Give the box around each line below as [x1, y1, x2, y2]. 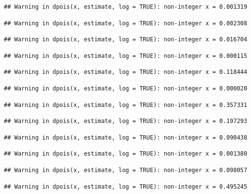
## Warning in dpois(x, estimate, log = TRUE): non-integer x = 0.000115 [4, 52, 248, 59]
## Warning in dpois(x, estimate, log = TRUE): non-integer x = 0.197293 [4, 118, 248, 125]
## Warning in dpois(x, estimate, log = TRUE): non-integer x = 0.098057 [4, 166, 248, 174]
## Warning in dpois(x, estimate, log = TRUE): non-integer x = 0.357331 [4, 101, 248, 108]
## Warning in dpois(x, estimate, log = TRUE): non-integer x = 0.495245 [4, 183, 248, 190]
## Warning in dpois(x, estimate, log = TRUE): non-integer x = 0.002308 [4, 19, 248, 27]
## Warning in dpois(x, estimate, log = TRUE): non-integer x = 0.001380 [4, 150, 248, 158]
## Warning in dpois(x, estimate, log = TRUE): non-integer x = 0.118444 [4, 69, 248, 76]
